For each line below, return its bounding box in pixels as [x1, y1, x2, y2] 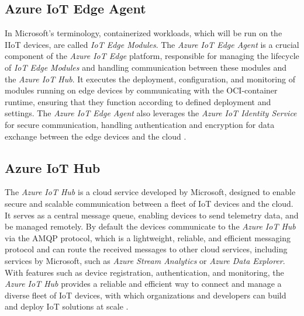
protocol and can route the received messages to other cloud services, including [5, 243, 288, 255]
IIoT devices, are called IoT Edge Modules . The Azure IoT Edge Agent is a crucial [5, 38, 299, 50]
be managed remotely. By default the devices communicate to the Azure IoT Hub [5, 220, 296, 232]
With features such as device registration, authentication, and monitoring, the [5, 266, 284, 278]
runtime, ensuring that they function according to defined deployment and [5, 95, 271, 107]
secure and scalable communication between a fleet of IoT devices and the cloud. [5, 197, 293, 209]
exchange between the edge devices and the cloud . [5, 130, 186, 142]
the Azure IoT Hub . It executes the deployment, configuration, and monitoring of [5, 72, 295, 85]
